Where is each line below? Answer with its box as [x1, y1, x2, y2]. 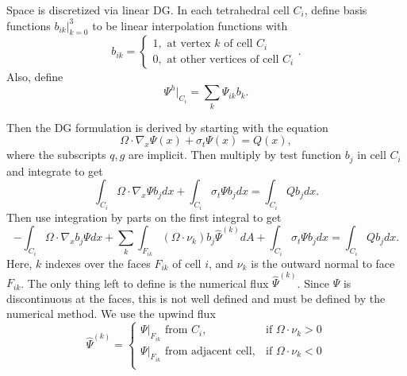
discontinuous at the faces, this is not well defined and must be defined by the [6, 289, 386, 306]
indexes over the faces [44, 254, 151, 271]
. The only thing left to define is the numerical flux [21, 274, 269, 291]
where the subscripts [6, 146, 106, 163]
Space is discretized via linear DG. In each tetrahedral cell [6, 2, 290, 17]
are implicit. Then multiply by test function [129, 146, 342, 163]
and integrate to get [6, 162, 103, 179]
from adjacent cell [164, 345, 252, 357]
